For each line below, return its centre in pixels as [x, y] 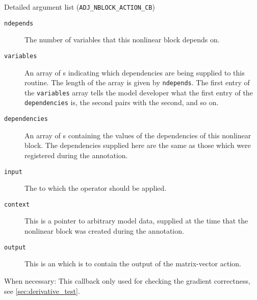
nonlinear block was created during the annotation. [104, 231]
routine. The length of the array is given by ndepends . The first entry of [137, 82]
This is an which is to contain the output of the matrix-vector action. [133, 264]
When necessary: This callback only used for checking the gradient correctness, [127, 280]
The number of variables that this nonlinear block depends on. [122, 40]
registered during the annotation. [76, 155]
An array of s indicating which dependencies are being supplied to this [135, 72]
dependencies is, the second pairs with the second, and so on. [122, 102]
